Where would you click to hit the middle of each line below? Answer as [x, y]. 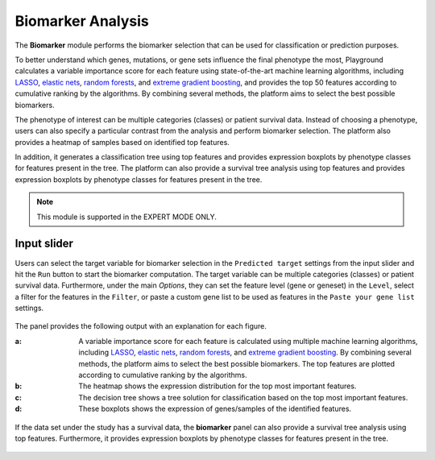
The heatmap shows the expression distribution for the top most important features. [217, 386]
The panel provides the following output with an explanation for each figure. [141, 326]
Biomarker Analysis [82, 21]
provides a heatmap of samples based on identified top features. [122, 142]
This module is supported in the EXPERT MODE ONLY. [126, 217]
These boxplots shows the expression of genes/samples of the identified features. [215, 409]
